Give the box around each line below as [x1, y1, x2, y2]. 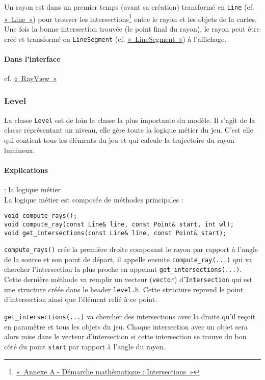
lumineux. [4, 144, 35, 155]
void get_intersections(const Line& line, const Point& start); [4, 229, 227, 237]
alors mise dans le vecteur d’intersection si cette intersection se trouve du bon [4, 331, 247, 342]
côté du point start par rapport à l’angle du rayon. [4, 341, 166, 351]
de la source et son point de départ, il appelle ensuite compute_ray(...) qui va [4, 254, 252, 264]
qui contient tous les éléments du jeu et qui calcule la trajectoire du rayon [4, 135, 234, 145]
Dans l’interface [4, 53, 61, 64]
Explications [4, 164, 48, 175]
